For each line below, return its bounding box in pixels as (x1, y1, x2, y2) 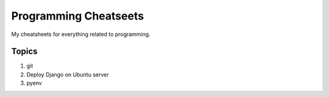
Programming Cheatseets (11, 9, 144, 23)
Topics (11, 46, 38, 57)
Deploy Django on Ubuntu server (26, 71, 109, 78)
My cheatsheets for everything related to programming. (11, 31, 150, 38)
